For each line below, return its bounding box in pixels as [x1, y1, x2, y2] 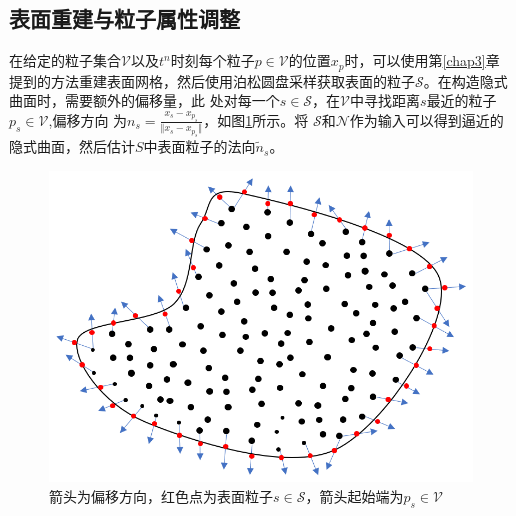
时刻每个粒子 [170, 50, 255, 71]
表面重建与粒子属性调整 [9, 3, 240, 34]
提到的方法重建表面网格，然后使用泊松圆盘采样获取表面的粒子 [9, 70, 415, 91]
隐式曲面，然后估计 [9, 136, 135, 157]
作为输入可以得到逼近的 [349, 109, 504, 130]
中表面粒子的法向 [143, 136, 256, 157]
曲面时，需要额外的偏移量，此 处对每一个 [9, 90, 280, 111]
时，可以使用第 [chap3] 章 [344, 50, 500, 71]
